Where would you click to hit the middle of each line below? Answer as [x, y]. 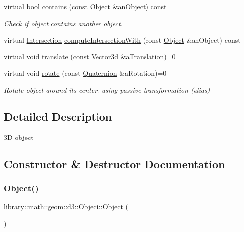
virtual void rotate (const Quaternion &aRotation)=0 [85, 73]
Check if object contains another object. [63, 23]
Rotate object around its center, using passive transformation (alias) [107, 89]
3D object [19, 137]
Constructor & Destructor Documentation [115, 163]
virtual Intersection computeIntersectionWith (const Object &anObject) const [122, 40]
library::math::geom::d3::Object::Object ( [66, 207]
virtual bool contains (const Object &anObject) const [85, 6]
